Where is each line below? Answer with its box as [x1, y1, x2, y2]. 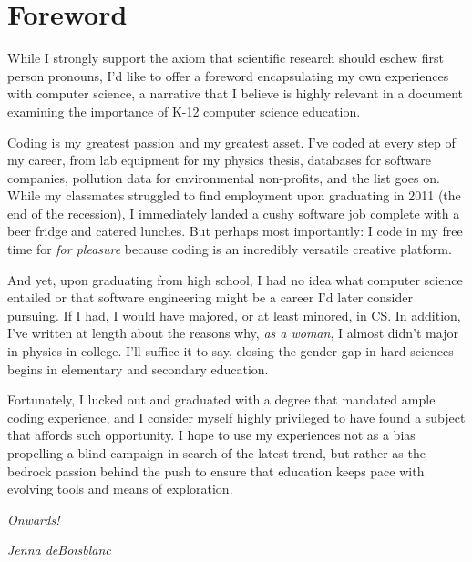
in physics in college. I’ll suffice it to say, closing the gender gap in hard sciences [7, 342, 454, 361]
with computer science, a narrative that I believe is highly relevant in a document [7, 84, 464, 103]
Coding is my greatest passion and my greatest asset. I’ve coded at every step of [7, 132, 456, 151]
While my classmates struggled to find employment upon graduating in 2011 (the [7, 186, 461, 205]
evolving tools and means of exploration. [7, 479, 233, 498]
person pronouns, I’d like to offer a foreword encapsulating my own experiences [7, 66, 449, 85]
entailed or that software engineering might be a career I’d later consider [7, 288, 413, 307]
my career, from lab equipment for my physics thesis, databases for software [7, 150, 432, 169]
